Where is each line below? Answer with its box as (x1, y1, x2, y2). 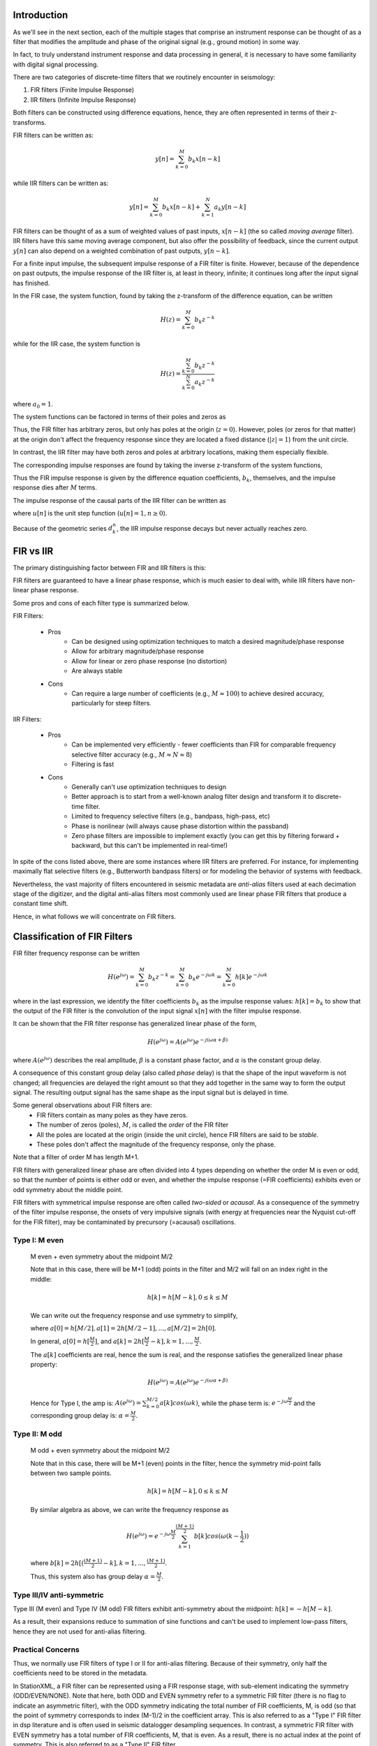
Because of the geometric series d (13, 524, 113, 532)
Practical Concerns (13, 1645, 80, 1655)
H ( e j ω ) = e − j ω (126, 1531, 171, 1540)
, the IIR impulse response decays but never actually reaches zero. (116, 524, 309, 532)
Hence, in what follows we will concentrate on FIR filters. (13, 912, 176, 920)
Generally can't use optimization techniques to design (71, 783, 227, 791)
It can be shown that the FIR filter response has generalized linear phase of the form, (13, 1020, 258, 1028)
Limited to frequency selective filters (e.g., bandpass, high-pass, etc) (71, 812, 270, 821)
